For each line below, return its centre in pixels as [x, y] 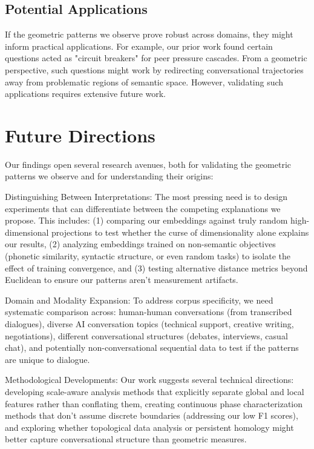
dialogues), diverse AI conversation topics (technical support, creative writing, [149, 324]
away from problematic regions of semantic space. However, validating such [144, 81]
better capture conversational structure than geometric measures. [126, 439]
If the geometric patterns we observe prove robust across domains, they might [149, 34]
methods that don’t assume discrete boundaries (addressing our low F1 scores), [152, 415]
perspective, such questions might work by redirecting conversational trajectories [154, 69]
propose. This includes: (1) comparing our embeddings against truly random [146, 220]
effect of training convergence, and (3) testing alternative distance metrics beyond [156, 268]
